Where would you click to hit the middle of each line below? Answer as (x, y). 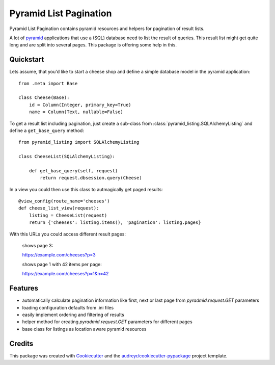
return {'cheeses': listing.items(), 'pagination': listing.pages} (115, 223)
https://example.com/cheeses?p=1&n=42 (65, 274)
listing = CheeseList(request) (68, 215)
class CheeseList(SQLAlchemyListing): (67, 157)
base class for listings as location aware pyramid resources (84, 329)
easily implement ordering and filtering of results (73, 315)
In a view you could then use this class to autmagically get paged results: (86, 189)
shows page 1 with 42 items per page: (62, 264)
